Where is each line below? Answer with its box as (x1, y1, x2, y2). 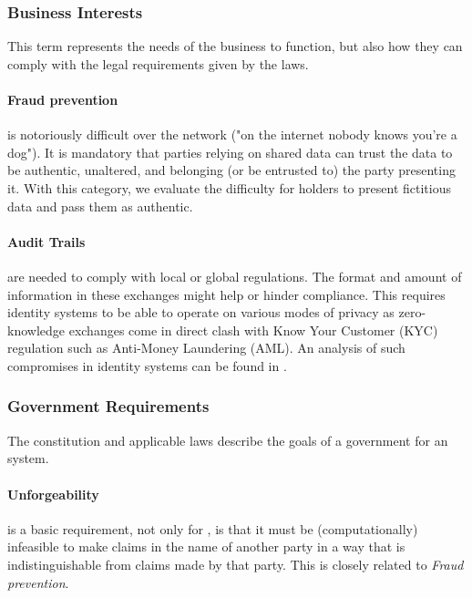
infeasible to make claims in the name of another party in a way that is (7, 537, 405, 556)
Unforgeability (7, 484, 99, 503)
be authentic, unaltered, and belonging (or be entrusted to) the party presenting (7, 160, 456, 180)
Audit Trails (7, 232, 86, 251)
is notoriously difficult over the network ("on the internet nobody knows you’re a (7, 125, 457, 144)
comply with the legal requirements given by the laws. (7, 54, 309, 73)
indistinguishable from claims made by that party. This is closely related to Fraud (7, 554, 464, 573)
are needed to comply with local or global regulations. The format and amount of (7, 266, 462, 285)
